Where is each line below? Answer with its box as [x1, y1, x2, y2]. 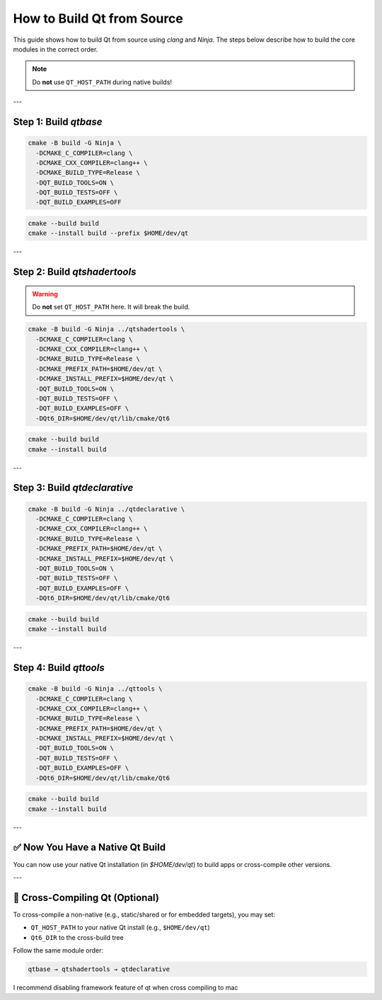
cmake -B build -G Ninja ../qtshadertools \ [28, 326, 185, 333]
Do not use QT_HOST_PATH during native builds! [32, 78, 173, 86]
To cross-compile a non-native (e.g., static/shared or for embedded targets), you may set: [13, 910, 276, 919]
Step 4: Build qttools [13, 662, 105, 674]
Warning [32, 289, 58, 298]
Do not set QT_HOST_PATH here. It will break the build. [32, 303, 190, 311]
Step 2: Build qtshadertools [13, 266, 137, 278]
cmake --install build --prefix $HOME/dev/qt [28, 229, 189, 237]
